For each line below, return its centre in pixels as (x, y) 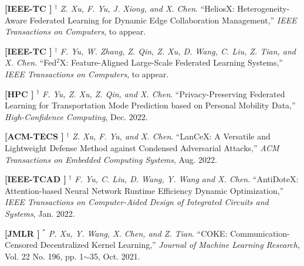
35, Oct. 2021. (115, 256)
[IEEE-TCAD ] (36, 179)
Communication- (260, 233)
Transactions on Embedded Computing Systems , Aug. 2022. (111, 159)
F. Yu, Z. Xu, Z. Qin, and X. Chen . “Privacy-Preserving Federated (164, 93)
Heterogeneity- (264, 8)
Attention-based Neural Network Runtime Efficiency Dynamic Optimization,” (144, 190)
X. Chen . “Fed (31, 62)
